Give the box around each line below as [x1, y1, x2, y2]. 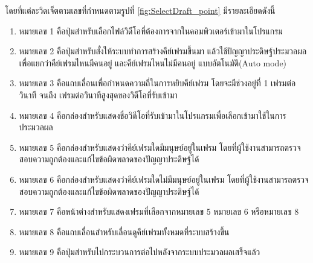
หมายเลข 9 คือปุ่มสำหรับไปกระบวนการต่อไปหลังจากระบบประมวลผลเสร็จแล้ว [19, 246, 260, 258]
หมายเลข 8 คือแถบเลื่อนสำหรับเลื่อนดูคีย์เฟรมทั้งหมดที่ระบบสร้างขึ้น [19, 225, 230, 238]
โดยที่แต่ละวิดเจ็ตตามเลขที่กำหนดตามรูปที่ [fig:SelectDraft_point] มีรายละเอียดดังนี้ [5, 4, 276, 16]
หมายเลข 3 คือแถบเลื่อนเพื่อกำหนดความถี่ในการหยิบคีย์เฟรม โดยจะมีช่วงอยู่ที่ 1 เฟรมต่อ [19, 77, 296, 89]
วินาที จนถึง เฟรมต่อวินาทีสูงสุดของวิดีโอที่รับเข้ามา [19, 88, 178, 101]
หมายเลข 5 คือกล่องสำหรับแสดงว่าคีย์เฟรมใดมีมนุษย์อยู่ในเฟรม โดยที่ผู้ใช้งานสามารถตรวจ [19, 141, 301, 153]
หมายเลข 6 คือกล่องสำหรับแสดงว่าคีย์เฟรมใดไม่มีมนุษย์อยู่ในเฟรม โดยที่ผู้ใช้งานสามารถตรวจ [19, 173, 309, 185]
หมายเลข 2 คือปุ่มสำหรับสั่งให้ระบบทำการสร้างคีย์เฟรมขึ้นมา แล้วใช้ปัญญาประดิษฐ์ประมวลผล [19, 45, 307, 57]
